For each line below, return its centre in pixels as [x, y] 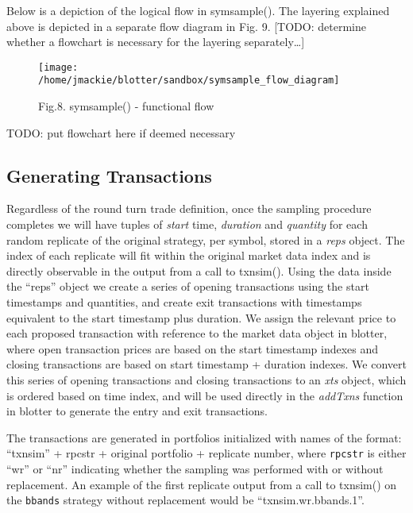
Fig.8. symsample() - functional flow [126, 106]
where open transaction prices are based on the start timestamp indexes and [193, 348]
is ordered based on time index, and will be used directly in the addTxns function [205, 395]
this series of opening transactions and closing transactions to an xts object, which [206, 380]
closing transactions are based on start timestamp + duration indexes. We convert [206, 364]
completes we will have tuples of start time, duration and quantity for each [187, 224]
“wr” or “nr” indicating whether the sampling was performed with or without [195, 469]
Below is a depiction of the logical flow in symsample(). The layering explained [198, 10]
